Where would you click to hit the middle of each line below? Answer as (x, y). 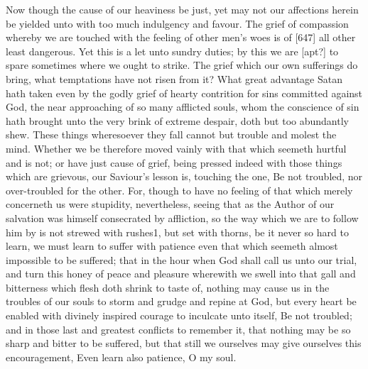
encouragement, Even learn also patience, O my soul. (121, 357)
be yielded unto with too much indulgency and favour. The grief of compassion (177, 23)
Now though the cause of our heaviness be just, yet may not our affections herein (182, 9)
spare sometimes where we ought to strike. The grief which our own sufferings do (182, 65)
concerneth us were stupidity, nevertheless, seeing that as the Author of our (170, 204)
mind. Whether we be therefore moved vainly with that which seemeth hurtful (176, 148)
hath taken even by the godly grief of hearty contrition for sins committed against (184, 93)
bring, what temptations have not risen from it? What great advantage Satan (174, 78)
